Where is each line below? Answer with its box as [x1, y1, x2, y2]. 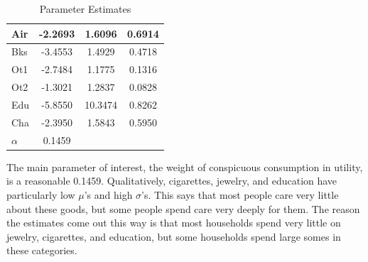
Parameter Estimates [39, 1, 131, 16]
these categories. [6, 243, 77, 258]
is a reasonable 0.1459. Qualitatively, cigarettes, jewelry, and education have [6, 173, 337, 188]
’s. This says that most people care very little [141, 187, 339, 202]
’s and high [84, 187, 133, 202]
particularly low [6, 187, 75, 202]
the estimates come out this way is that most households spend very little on [6, 215, 341, 230]
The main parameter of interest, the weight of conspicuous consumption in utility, [6, 159, 363, 174]
